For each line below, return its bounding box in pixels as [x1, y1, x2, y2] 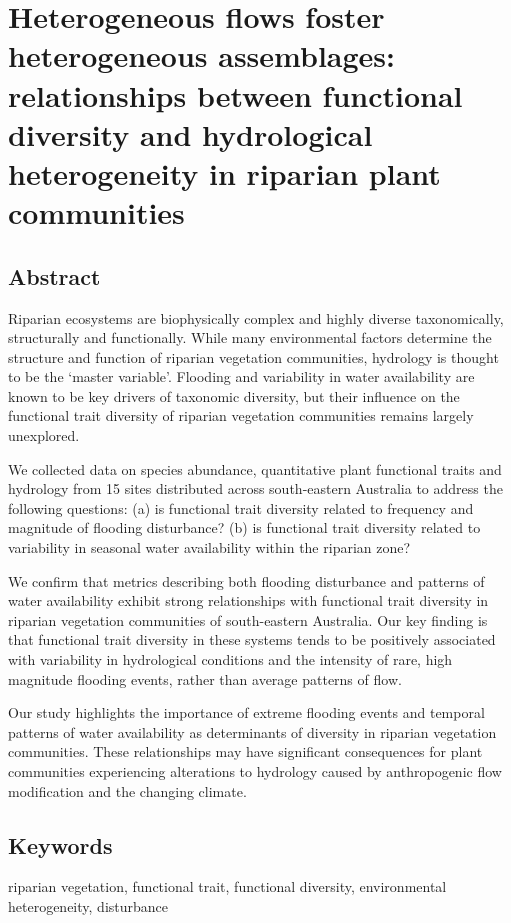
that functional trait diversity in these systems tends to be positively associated [8, 629, 496, 650]
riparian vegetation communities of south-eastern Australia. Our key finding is [8, 609, 488, 630]
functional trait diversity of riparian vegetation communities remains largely [8, 405, 474, 426]
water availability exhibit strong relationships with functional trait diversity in [8, 590, 489, 611]
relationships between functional [8, 74, 463, 115]
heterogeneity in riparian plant [8, 152, 441, 193]
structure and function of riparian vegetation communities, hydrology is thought [8, 346, 499, 367]
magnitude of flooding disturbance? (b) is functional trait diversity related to [8, 517, 481, 538]
